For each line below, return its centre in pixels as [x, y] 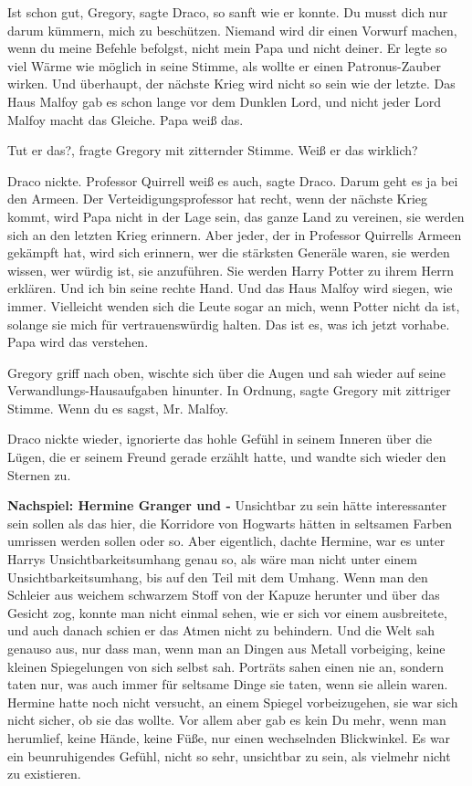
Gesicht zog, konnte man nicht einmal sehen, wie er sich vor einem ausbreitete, [227, 612]
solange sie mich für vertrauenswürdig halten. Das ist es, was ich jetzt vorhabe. [229, 324]
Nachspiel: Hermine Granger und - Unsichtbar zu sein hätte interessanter [227, 505]
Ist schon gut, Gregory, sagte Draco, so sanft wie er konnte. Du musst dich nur [228, 12]
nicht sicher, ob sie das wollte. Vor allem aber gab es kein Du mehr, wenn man [227, 720]
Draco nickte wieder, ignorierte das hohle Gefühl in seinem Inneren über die [220, 439]
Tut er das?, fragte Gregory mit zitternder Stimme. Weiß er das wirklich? [213, 150]
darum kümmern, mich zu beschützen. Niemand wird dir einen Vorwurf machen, [232, 30]
